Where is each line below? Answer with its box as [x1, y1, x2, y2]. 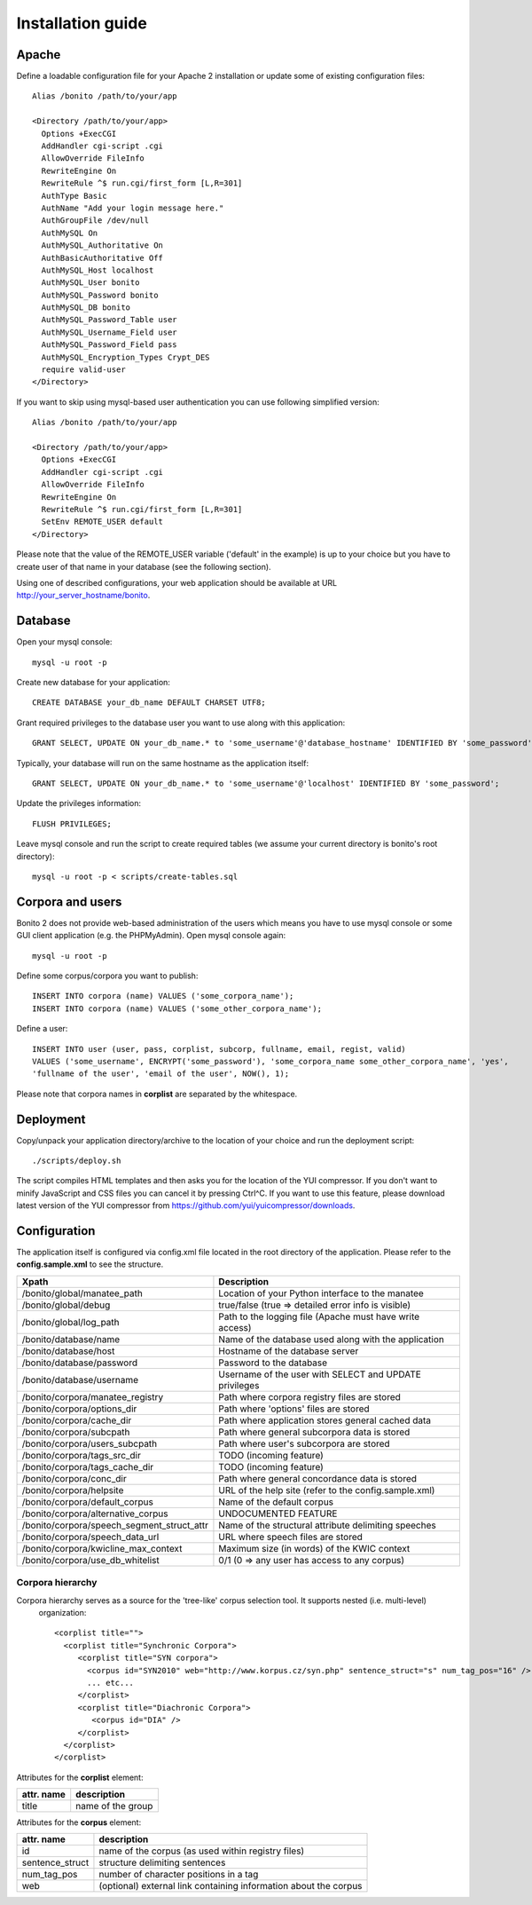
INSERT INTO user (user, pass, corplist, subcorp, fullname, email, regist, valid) [32, 1044, 407, 1054]
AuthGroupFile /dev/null [41, 216, 150, 225]
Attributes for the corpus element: [16, 1817, 142, 1828]
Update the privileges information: [16, 798, 142, 809]
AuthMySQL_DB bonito [41, 303, 131, 312]
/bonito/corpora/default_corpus [21, 1496, 154, 1508]
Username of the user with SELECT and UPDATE [218, 1368, 421, 1380]
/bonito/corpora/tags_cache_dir [21, 1460, 154, 1473]
